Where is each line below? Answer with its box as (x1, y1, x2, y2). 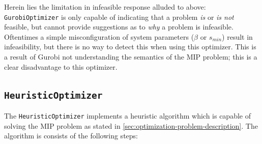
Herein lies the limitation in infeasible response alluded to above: (4, 2, 206, 12)
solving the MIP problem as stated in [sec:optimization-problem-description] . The (4, 120, 258, 131)
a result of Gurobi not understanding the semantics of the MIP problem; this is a (4, 51, 257, 62)
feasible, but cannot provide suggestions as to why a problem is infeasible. (4, 21, 234, 32)
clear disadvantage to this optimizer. (4, 61, 118, 72)
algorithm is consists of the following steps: (4, 130, 138, 141)
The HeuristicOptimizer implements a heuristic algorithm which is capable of (4, 110, 251, 121)
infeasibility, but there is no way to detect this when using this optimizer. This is (4, 41, 256, 52)
